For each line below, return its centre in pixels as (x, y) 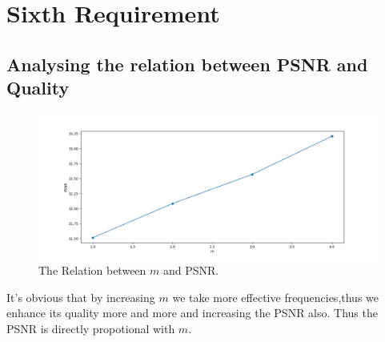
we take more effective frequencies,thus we (276, 297)
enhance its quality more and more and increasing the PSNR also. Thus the (192, 313)
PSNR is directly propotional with (91, 328)
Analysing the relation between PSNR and (187, 64)
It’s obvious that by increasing (81, 297)
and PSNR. (191, 270)
